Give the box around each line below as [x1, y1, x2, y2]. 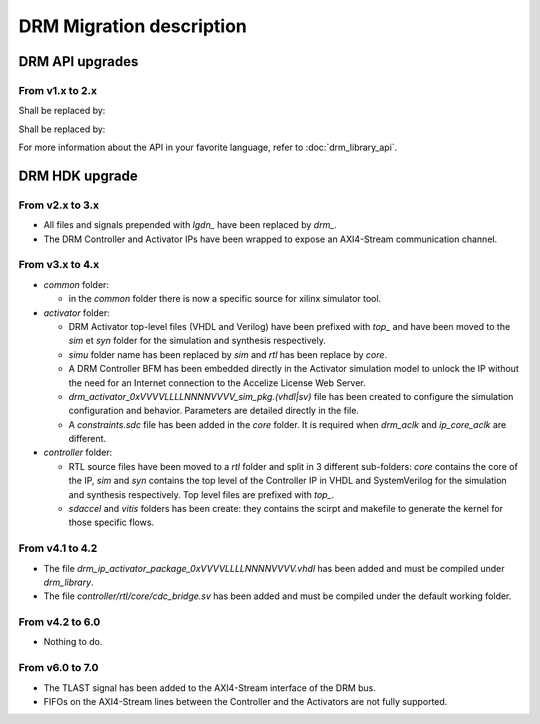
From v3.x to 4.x [18, 258, 100, 272]
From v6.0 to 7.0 [18, 661, 99, 675]
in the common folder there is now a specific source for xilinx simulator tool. [68, 293, 382, 305]
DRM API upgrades [18, 53, 139, 70]
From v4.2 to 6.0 [18, 615, 101, 629]
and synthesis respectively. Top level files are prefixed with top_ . [68, 488, 335, 500]
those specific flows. [68, 516, 155, 529]
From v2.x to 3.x [18, 198, 100, 212]
